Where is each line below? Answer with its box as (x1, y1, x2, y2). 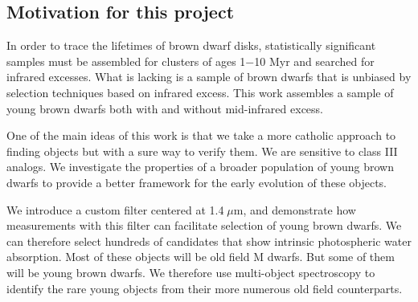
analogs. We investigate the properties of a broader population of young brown (6, 158, 394, 175)
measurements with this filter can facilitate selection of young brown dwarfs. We (6, 217, 402, 234)
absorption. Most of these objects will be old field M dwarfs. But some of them (6, 248, 395, 265)
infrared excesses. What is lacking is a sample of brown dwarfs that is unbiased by (6, 68, 412, 85)
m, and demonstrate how (233, 201, 356, 218)
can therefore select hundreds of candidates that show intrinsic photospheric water (6, 232, 412, 249)
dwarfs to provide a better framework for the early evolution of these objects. (6, 173, 387, 190)
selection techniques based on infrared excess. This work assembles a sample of (6, 84, 394, 100)
